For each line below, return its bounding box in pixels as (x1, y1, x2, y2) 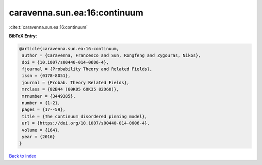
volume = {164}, (22, 127, 61, 133)
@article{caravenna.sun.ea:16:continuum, (19, 46, 119, 51)
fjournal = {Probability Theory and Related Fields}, (22, 66, 152, 72)
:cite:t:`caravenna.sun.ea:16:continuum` (9, 24, 88, 30)
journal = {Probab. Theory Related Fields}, (22, 80, 130, 85)
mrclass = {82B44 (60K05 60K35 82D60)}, (22, 87, 119, 92)
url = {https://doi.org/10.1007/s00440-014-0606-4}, (22, 120, 150, 126)
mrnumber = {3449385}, (22, 93, 76, 99)
